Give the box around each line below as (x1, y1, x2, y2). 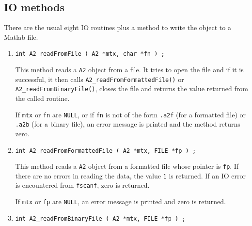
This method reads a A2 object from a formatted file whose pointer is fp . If (15, 161, 239, 171)
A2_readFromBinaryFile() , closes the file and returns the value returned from (15, 83, 248, 94)
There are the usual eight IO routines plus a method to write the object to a (4, 22, 231, 32)
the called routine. (15, 93, 70, 103)
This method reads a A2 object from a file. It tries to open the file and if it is (15, 65, 244, 75)
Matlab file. (4, 32, 38, 42)
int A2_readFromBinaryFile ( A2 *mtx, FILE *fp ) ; (15, 215, 186, 222)
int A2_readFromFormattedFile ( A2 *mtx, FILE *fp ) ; (15, 147, 196, 154)
